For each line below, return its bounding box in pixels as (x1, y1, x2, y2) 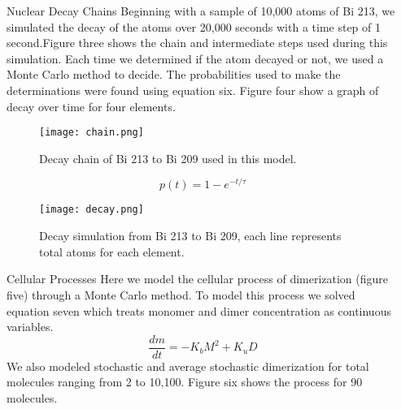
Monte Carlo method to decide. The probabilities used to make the (7, 66, 341, 83)
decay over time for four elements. (7, 97, 176, 114)
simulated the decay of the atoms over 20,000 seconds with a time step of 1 (7, 18, 381, 35)
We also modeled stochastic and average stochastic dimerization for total (7, 357, 369, 374)
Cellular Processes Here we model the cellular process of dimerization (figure (7, 270, 389, 287)
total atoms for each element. (39, 243, 185, 260)
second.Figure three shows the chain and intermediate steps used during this (7, 34, 388, 51)
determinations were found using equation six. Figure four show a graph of (7, 81, 379, 98)
